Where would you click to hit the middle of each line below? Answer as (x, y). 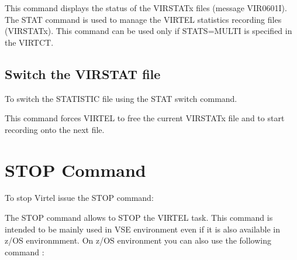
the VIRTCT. (29, 42)
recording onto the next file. (55, 129)
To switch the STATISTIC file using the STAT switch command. (121, 98)
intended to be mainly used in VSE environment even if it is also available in (143, 229)
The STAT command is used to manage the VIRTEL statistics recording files (143, 19)
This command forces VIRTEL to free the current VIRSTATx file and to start (145, 118)
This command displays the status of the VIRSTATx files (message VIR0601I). (146, 8)
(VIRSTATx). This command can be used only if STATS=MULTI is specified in (148, 31)
